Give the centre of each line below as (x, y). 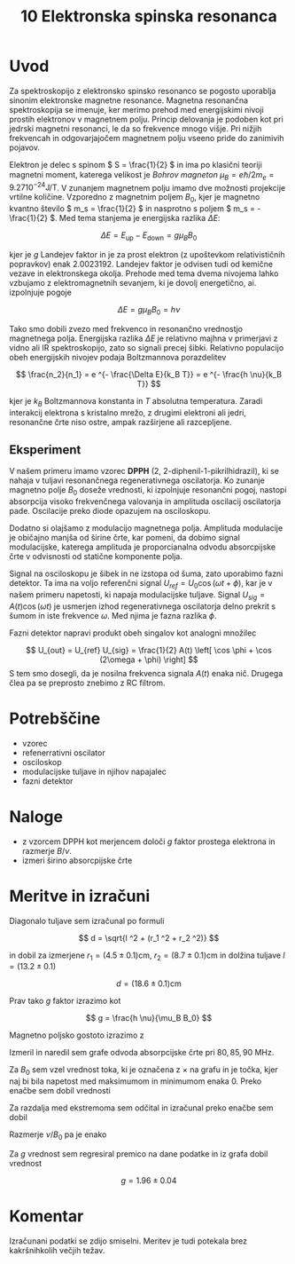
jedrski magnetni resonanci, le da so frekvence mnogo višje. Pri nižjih (136, 128)
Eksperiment (45, 450)
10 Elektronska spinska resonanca (149, 16)
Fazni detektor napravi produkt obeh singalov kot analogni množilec (133, 633)
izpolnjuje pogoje (41, 292)
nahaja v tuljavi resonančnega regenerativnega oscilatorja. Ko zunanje (137, 480)
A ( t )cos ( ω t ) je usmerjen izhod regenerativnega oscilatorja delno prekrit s (143, 606)
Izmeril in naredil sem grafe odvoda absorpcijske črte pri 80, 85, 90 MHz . (142, 1053)
